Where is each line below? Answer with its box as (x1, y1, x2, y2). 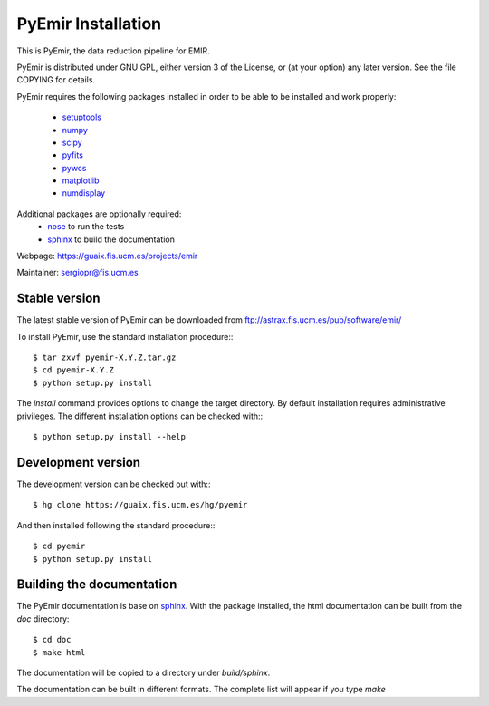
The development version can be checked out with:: (16, 479, 211, 489)
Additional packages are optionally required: (16, 208, 182, 219)
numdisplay (62, 188, 106, 198)
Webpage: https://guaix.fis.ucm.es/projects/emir (16, 250, 198, 262)
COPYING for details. (16, 74, 95, 85)
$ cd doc (33, 634, 72, 645)
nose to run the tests (47, 221, 125, 232)
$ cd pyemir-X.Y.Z (33, 365, 115, 375)
